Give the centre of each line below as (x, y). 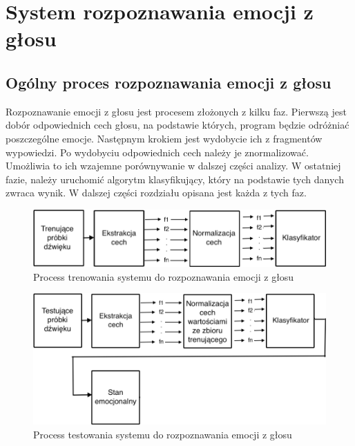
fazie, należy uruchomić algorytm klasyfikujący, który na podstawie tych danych (175, 179)
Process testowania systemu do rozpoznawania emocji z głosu (163, 434)
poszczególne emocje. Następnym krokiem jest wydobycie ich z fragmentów (164, 138)
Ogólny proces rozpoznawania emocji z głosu (169, 82)
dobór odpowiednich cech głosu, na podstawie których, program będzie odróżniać (177, 125)
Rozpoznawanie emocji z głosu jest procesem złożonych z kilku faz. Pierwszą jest (176, 111)
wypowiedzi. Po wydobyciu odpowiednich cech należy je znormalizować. (157, 152)
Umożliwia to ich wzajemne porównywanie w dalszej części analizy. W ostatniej (173, 166)
